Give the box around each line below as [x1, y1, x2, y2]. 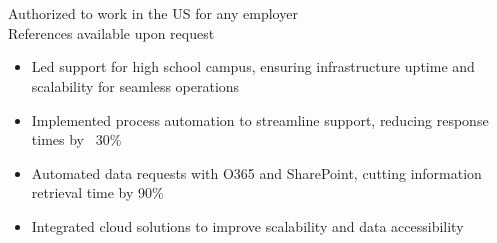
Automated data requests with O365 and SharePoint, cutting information [31, 162, 482, 183]
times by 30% [31, 129, 122, 150]
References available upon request [8, 22, 215, 43]
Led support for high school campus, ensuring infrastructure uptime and [31, 56, 475, 77]
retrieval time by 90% [31, 182, 164, 203]
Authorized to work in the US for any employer [8, 3, 298, 24]
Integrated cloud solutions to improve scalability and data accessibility [31, 215, 464, 236]
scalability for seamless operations [31, 75, 240, 96]
